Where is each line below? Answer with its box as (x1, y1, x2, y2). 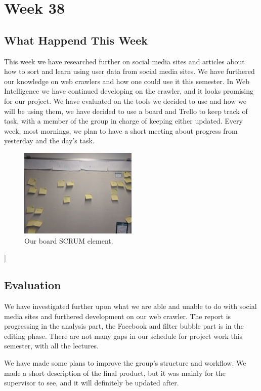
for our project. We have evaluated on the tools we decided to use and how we (4, 95, 246, 106)
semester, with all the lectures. (4, 340, 99, 351)
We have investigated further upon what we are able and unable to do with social (4, 301, 257, 311)
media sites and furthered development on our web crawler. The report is (4, 310, 231, 321)
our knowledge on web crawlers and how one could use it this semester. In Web (4, 75, 250, 86)
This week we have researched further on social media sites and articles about (4, 56, 245, 66)
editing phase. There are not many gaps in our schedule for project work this (4, 330, 243, 341)
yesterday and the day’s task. (4, 135, 95, 146)
